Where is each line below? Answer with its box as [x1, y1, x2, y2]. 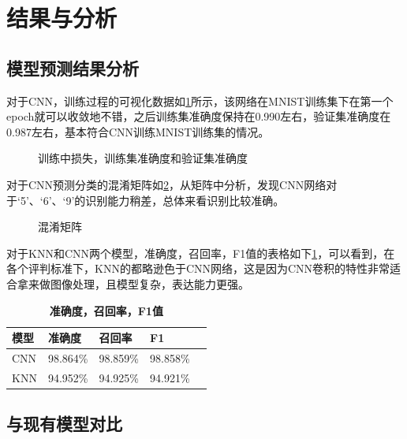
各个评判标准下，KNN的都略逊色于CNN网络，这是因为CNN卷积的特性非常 [6, 260, 390, 277]
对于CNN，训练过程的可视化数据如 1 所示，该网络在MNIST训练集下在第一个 [6, 92, 394, 109]
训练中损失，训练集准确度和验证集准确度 [38, 150, 248, 166]
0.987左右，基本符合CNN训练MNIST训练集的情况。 [6, 123, 270, 140]
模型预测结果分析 [6, 55, 139, 80]
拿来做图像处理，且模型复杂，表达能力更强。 [17, 275, 249, 292]
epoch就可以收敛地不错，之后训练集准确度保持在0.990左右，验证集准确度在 [6, 108, 391, 125]
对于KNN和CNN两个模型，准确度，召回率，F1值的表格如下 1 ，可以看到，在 [6, 244, 395, 261]
